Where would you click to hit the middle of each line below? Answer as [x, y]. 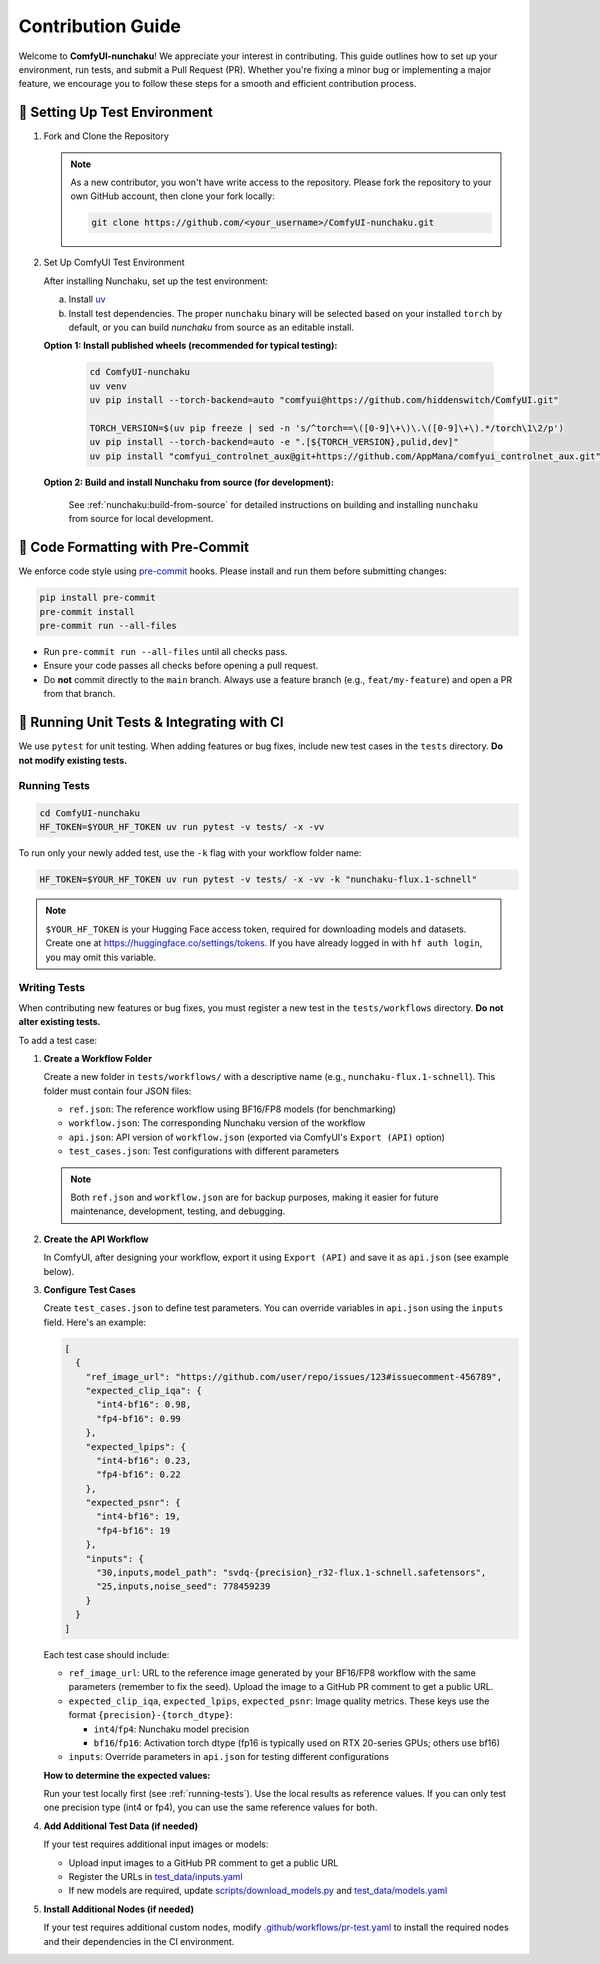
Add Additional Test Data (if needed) [121, 1826]
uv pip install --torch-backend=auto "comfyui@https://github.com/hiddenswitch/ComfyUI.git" [324, 400]
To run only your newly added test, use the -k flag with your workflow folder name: [190, 853]
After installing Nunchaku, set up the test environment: [156, 281]
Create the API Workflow [96, 1239]
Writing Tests [51, 988]
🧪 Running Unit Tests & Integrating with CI [151, 722]
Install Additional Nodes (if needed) [119, 1909]
